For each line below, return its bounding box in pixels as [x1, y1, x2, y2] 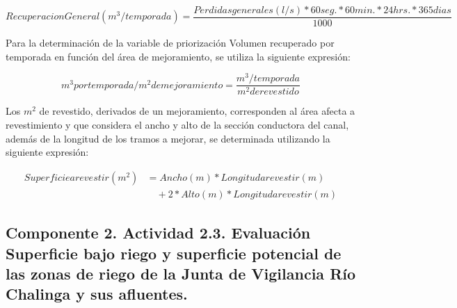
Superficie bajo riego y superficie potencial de [6, 242, 342, 264]
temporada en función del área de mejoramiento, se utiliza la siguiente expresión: [6, 49, 351, 63]
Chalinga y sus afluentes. [6, 283, 188, 305]
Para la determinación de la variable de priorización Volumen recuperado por [6, 35, 335, 50]
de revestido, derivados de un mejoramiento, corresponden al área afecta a [39, 104, 355, 118]
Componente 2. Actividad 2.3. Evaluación [6, 222, 311, 243]
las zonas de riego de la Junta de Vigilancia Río [6, 263, 356, 284]
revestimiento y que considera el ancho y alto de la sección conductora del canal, [6, 117, 349, 131]
